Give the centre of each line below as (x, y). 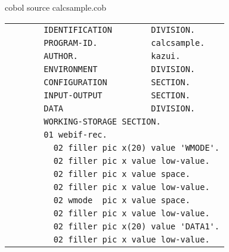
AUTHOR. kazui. (112, 56)
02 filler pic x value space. (122, 174)
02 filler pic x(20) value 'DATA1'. (136, 226)
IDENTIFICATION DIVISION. (120, 29)
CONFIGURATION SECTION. (117, 82)
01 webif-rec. (75, 134)
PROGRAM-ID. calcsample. (124, 43)
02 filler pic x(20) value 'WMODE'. (136, 147)
